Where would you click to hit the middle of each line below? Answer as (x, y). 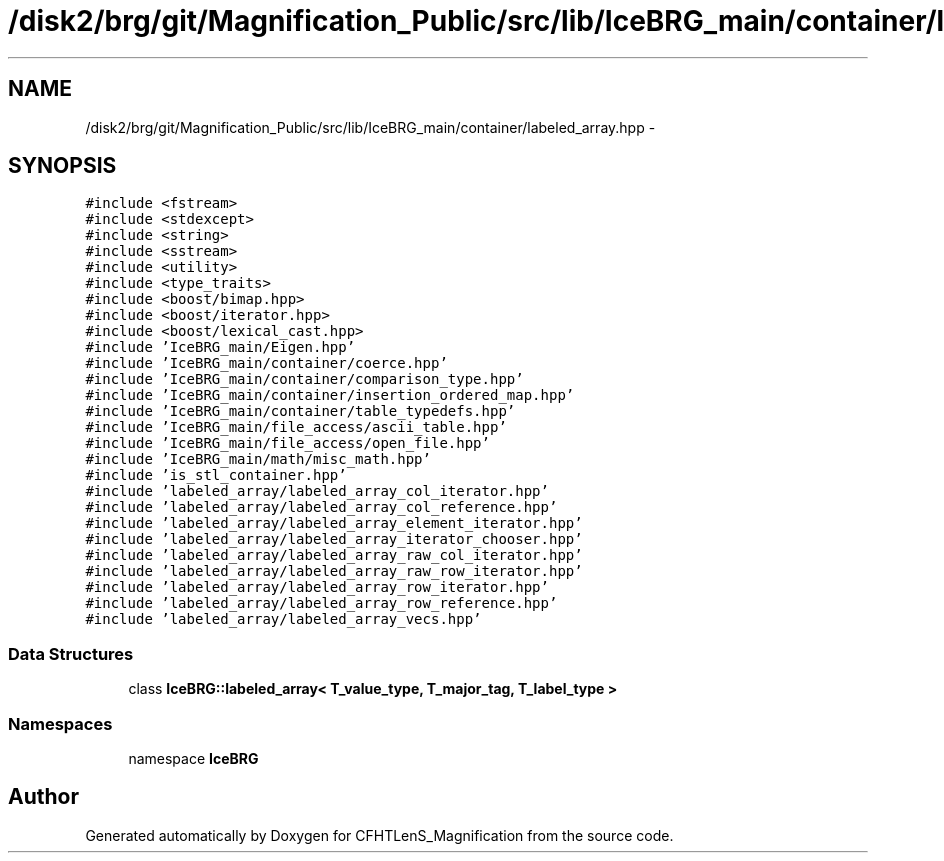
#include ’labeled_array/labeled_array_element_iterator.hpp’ (334, 523)
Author (43, 797)
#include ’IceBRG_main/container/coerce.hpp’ (266, 363)
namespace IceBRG (193, 758)
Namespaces (60, 723)
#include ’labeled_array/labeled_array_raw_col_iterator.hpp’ (334, 555)
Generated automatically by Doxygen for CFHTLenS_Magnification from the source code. (379, 835)
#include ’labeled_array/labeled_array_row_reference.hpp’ (321, 603)
